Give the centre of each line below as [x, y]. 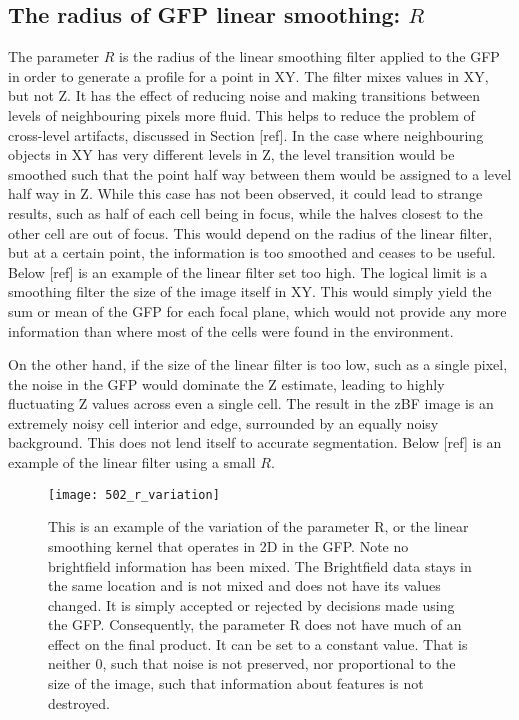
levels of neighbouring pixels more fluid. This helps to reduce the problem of [241, 114]
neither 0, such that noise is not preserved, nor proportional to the [252, 663]
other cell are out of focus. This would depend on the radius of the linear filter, [250, 232]
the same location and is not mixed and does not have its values [244, 585]
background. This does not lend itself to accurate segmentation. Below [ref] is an [255, 442]
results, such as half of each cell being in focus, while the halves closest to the [245, 212]
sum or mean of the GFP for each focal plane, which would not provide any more [257, 310]
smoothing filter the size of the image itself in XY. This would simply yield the [250, 291]
